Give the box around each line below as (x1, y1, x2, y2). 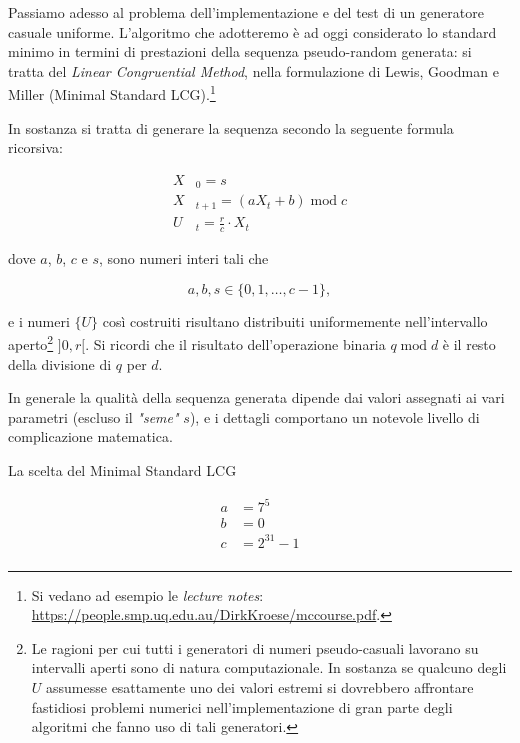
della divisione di (8, 353, 112, 374)
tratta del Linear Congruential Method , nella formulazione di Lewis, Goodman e (8, 60, 499, 81)
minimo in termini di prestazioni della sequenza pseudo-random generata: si (8, 41, 472, 62)
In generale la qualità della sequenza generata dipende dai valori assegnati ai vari (8, 387, 505, 408)
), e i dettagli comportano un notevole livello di (189, 406, 480, 427)
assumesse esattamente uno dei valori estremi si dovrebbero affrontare (46, 677, 474, 698)
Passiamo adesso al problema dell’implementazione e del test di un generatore (8, 2, 484, 22)
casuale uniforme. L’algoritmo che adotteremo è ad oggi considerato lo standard (8, 21, 497, 42)
